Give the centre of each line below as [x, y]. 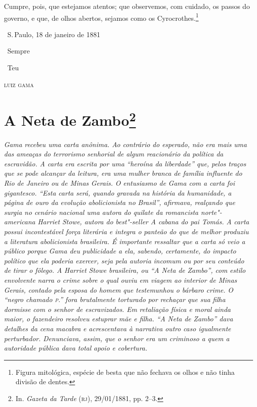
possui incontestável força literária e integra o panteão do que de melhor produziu [127, 231]
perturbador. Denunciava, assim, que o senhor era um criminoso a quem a [117, 338]
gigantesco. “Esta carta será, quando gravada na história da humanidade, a [118, 192]
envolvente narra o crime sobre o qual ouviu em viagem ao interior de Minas [121, 280]
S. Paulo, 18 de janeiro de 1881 [54, 34]
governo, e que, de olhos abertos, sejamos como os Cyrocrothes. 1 [101, 17]
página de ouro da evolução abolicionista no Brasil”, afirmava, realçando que [120, 202]
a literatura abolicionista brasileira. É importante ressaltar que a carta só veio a [125, 241]
